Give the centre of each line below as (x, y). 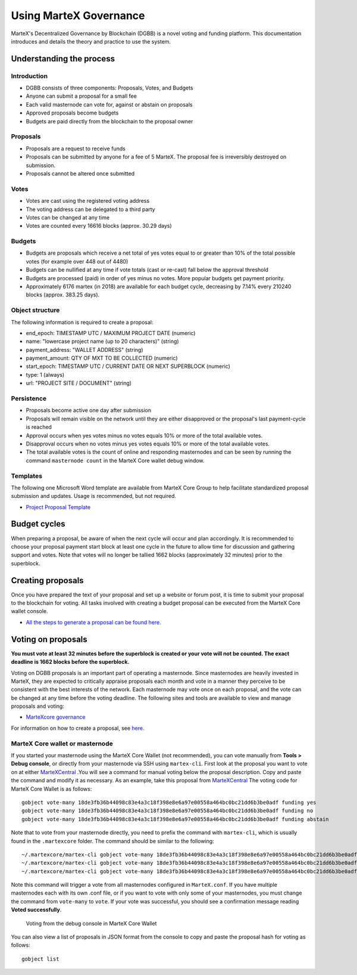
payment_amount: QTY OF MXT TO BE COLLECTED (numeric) (102, 358)
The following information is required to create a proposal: (82, 322)
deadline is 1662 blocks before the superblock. (70, 662)
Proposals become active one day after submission (89, 410)
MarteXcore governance (56, 717)
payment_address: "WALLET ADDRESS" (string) (84, 349)
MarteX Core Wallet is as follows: (51, 789)
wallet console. (29, 611)
